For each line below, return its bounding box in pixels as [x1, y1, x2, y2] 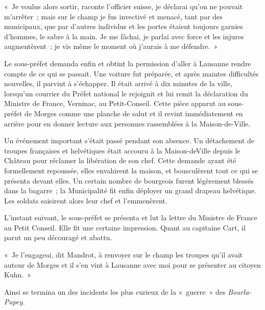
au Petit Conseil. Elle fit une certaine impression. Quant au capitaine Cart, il [4, 222, 246, 232]
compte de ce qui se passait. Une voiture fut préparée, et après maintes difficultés [4, 68, 259, 79]
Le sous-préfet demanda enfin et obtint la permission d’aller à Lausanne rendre [4, 58, 251, 68]
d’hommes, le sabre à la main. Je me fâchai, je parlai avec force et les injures [4, 31, 244, 41]
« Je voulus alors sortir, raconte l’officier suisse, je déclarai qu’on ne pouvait [4, 1, 243, 11]
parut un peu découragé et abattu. [4, 232, 112, 243]
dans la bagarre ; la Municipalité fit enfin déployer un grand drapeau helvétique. [4, 185, 257, 196]
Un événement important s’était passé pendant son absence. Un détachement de [4, 135, 254, 146]
